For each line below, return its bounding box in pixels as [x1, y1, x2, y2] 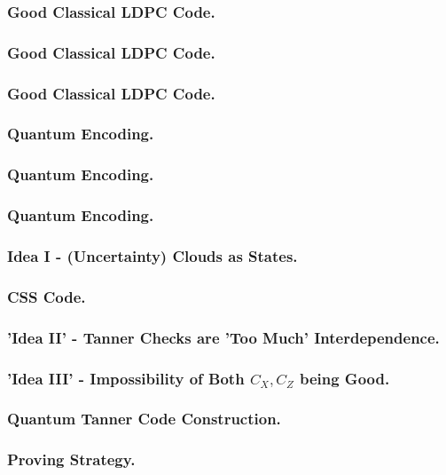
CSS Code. [7, 285, 86, 307]
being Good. [299, 367, 390, 389]
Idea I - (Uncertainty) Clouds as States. [7, 244, 298, 266]
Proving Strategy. [7, 448, 136, 471]
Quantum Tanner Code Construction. [7, 408, 281, 430]
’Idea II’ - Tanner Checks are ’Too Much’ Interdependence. [7, 326, 440, 348]
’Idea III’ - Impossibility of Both [7, 367, 245, 389]
